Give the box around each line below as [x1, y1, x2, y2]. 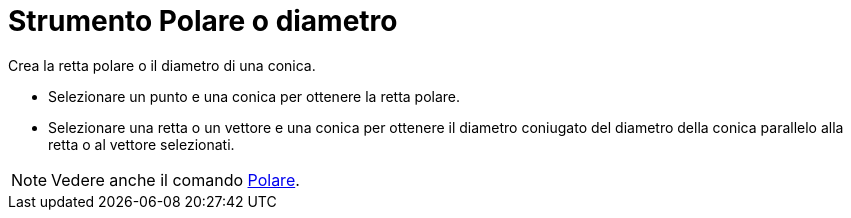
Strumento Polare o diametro [8, 4, 398, 38]
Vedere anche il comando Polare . [51, 169, 300, 190]
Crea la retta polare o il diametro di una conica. [8, 56, 316, 74]
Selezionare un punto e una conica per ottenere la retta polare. [48, 87, 461, 105]
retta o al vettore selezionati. [48, 135, 235, 153]
